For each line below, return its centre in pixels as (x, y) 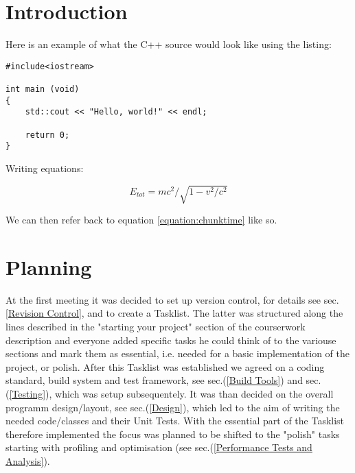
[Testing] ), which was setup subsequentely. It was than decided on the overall (171, 393)
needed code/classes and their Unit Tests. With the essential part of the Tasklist (175, 421)
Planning (49, 266)
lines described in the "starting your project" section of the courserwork (156, 327)
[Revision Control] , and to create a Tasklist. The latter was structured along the (174, 313)
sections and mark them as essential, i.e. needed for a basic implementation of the (177, 353)
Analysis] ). (28, 460)
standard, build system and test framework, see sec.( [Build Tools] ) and (154, 380)
